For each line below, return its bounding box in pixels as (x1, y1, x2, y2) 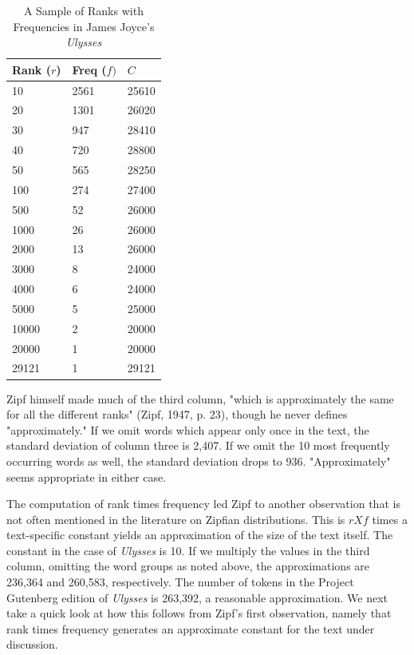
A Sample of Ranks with (23, 2, 144, 18)
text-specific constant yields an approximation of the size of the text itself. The (6, 526, 393, 543)
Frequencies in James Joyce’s (13, 18, 155, 34)
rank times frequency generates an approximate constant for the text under (6, 620, 375, 637)
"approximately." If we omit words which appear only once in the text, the (6, 421, 369, 438)
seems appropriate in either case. (6, 468, 167, 485)
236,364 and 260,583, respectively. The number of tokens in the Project (6, 574, 354, 590)
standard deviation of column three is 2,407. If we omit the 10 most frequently (6, 437, 390, 454)
